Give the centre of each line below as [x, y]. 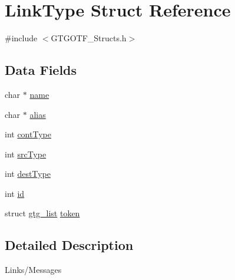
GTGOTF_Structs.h [89, 38]
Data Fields [41, 70]
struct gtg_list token [42, 213]
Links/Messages [33, 270]
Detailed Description [69, 245]
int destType [28, 174]
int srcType [26, 154]
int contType [28, 134]
